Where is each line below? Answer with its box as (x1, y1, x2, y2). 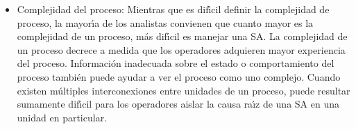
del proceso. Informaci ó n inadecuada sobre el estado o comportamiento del (17, 56, 334, 70)
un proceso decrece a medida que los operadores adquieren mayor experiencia (17, 42, 346, 57)
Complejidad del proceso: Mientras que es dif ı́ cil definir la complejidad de (17, 2, 330, 16)
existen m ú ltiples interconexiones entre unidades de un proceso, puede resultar (17, 83, 350, 97)
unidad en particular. (17, 110, 108, 124)
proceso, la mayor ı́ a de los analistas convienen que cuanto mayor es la (17, 15, 314, 30)
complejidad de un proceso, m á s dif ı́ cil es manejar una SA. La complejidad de (17, 29, 348, 43)
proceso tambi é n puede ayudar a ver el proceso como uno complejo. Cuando (17, 69, 341, 83)
